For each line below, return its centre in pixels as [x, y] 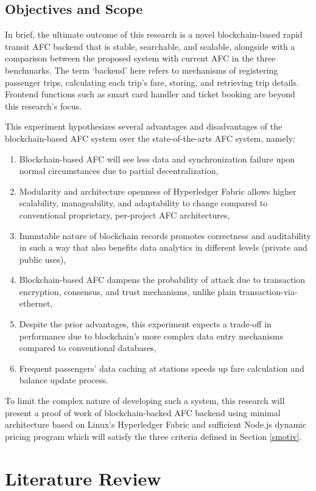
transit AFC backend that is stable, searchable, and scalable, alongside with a [150, 46]
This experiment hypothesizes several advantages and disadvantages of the [144, 126]
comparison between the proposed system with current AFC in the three [140, 58]
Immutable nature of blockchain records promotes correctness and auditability [165, 235]
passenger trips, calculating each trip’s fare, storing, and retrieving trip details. [152, 82]
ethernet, [36, 303]
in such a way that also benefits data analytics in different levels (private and [163, 247]
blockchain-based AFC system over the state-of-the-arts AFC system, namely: [150, 138]
